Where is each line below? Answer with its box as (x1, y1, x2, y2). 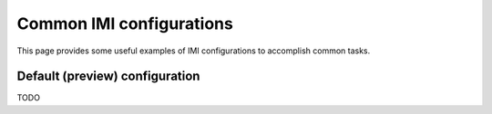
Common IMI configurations (16, 14, 234, 33)
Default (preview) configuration (16, 69, 200, 84)
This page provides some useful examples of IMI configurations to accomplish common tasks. (16, 45, 371, 56)
